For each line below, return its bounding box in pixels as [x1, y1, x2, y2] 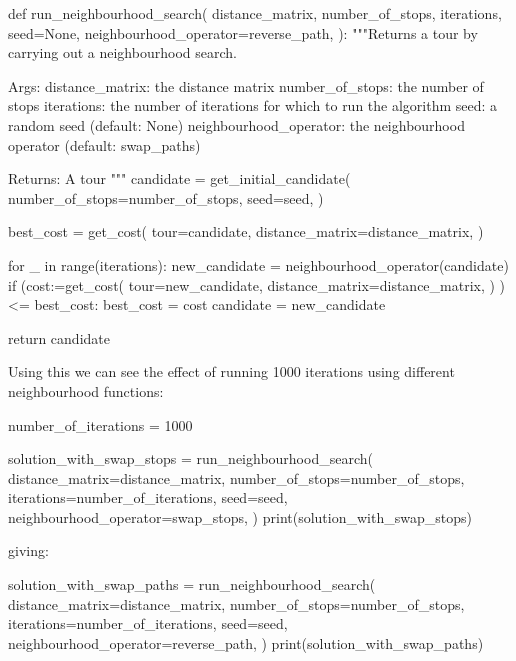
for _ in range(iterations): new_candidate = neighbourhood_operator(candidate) [8, 254, 509, 275]
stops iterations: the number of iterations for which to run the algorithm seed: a [8, 95, 498, 116]
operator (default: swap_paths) [8, 134, 201, 155]
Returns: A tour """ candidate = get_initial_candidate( [8, 168, 351, 189]
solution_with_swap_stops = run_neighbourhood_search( [8, 448, 373, 469]
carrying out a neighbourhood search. [8, 42, 237, 63]
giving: [8, 540, 49, 561]
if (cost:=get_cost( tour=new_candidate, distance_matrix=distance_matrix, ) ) [8, 274, 506, 295]
